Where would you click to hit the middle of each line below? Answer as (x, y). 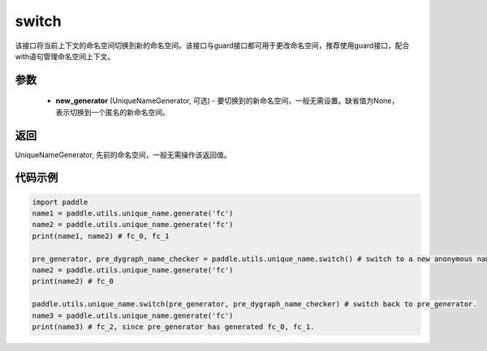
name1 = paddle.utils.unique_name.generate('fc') (133, 214)
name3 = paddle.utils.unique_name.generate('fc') (133, 315)
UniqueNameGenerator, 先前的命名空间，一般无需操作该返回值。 (123, 155)
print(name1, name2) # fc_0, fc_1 (101, 236)
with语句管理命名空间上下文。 (65, 56)
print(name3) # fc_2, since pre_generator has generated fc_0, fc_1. (173, 327)
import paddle (60, 202)
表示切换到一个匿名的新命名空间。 (112, 112)
